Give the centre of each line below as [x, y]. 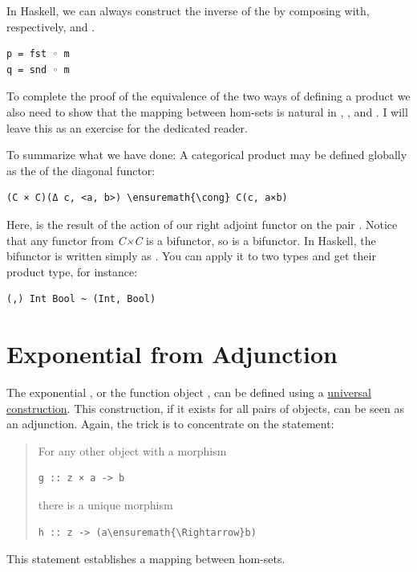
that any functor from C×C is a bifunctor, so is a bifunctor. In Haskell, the [191, 240]
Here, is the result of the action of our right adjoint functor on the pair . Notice [202, 224]
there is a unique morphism [105, 505]
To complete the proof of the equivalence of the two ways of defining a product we [208, 96]
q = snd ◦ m [38, 69]
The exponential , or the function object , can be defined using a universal [189, 392]
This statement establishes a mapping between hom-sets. [146, 559]
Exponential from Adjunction [172, 354]
